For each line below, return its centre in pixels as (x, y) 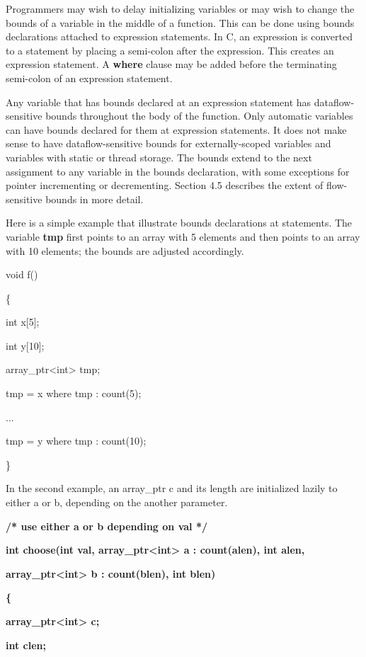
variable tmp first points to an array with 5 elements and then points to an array (183, 236)
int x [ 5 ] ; (23, 322)
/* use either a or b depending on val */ (107, 526)
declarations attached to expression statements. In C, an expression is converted (179, 36)
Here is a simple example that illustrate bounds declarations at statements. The (179, 223)
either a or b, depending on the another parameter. (117, 502)
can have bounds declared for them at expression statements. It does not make (176, 129)
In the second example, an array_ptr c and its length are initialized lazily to (172, 488)
